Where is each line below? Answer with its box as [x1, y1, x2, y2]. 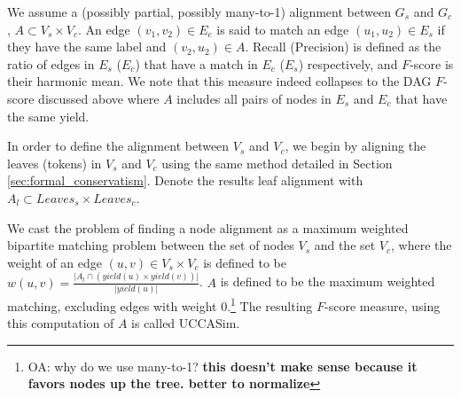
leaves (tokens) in [7, 153, 102, 172]
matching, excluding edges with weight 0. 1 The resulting [7, 294, 313, 315]
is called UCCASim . [131, 314, 240, 332]
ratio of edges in [7, 54, 95, 73]
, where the [391, 236, 452, 254]
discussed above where [38, 89, 160, 107]
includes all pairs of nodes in [176, 89, 332, 107]
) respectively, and [298, 54, 398, 73]
